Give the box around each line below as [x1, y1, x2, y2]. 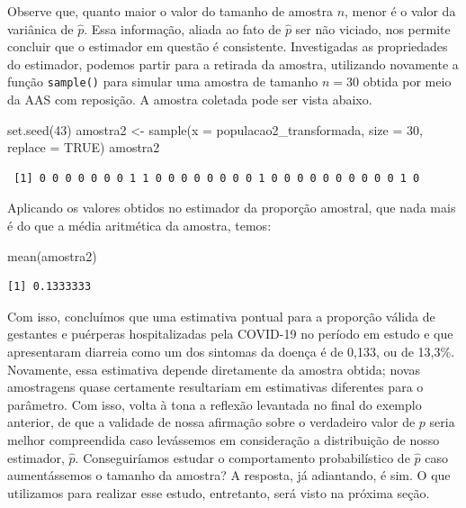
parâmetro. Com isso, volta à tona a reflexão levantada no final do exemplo [7, 395, 422, 413]
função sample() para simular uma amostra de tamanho [7, 72, 318, 91]
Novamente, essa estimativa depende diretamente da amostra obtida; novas [7, 359, 420, 378]
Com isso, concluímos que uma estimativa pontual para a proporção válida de [7, 306, 435, 325]
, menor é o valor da [345, 2, 456, 20]
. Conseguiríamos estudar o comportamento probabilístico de [75, 448, 410, 467]
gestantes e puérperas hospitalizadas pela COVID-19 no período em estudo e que [7, 324, 453, 343]
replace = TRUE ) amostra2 [7, 138, 160, 157]
